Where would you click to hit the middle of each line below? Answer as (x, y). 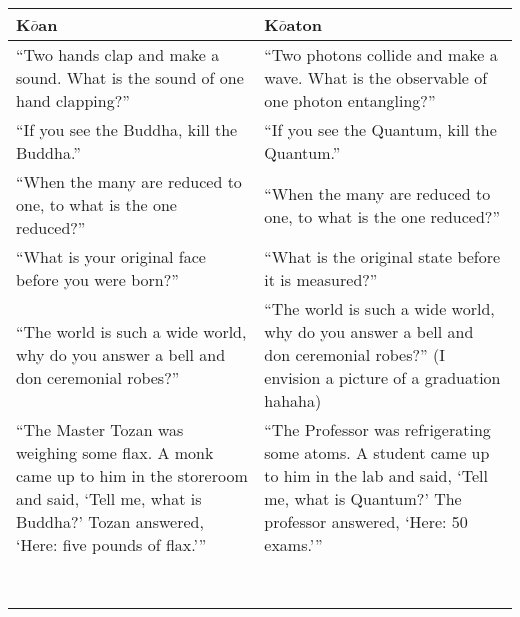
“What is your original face (111, 256)
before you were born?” (97, 279)
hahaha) (293, 400)
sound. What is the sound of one (130, 77)
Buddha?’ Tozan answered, (110, 521)
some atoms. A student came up (377, 452)
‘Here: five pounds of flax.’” (111, 544)
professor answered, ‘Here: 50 (366, 521)
